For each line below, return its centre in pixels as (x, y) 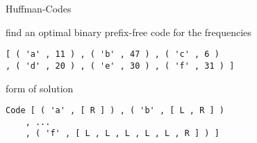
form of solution (40, 88)
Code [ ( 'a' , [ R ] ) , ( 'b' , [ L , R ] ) (115, 111)
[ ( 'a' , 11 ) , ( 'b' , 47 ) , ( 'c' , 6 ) (113, 54)
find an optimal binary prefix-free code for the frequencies (128, 32)
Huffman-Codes (39, 8)
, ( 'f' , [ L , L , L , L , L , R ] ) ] (122, 134)
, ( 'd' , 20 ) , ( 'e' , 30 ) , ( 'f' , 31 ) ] (120, 66)
